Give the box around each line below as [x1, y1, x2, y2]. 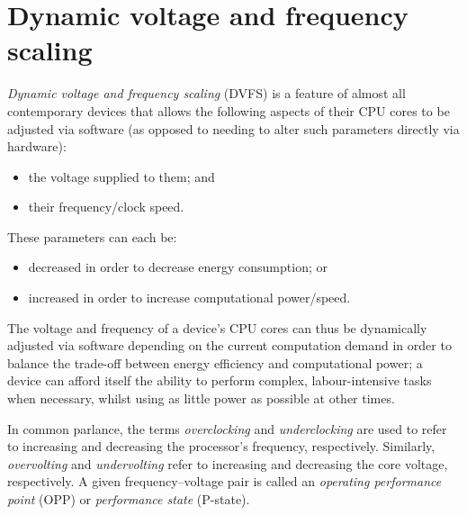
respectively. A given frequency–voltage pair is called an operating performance [7, 472, 442, 491]
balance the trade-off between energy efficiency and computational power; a [7, 353, 423, 372]
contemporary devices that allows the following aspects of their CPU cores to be [7, 101, 450, 120]
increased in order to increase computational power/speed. [28, 288, 351, 307]
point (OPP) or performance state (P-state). [7, 490, 250, 508]
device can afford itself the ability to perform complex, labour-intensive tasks [7, 371, 432, 390]
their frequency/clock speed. [28, 197, 184, 216]
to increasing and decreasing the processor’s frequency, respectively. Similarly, [7, 437, 436, 456]
